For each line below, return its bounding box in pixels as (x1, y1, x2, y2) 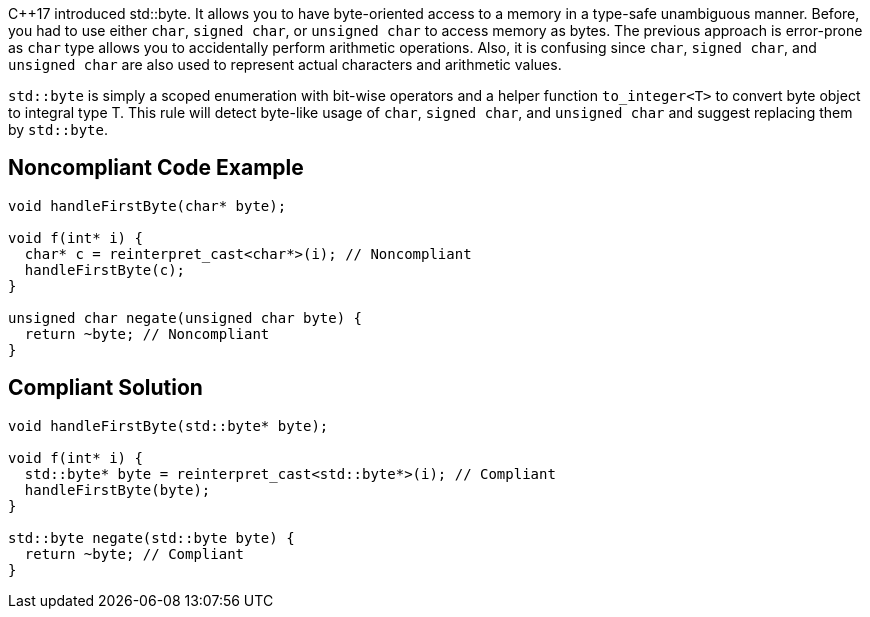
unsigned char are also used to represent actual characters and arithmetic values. (8, 56, 562, 73)
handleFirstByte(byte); (24, 481, 211, 498)
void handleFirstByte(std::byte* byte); (8, 417, 329, 434)
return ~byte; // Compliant (24, 545, 245, 562)
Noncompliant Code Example (8, 155, 304, 181)
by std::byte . (8, 121, 109, 138)
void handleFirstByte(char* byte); (8, 197, 287, 214)
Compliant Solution (8, 375, 203, 401)
